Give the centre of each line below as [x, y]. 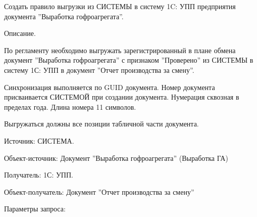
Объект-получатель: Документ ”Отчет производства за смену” [99, 191]
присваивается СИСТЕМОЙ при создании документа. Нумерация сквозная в [122, 97]
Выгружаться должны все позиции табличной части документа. [101, 124]
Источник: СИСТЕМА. [39, 140]
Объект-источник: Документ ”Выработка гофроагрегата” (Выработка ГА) [116, 158]
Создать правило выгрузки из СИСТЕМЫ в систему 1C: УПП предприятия [120, 6]
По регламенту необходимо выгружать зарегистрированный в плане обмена [120, 50]
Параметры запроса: [35, 209]
